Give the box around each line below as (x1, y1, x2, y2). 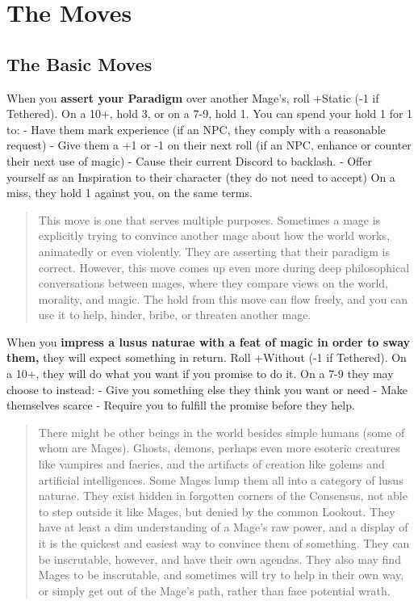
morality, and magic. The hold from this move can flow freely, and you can (38, 290, 408, 307)
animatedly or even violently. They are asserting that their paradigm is (38, 242, 391, 259)
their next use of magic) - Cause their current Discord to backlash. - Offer (6, 152, 372, 169)
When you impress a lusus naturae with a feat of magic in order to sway (6, 333, 411, 350)
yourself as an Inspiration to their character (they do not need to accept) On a (6, 168, 395, 185)
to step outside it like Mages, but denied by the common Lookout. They (38, 502, 395, 519)
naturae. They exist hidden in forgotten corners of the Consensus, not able (38, 487, 408, 504)
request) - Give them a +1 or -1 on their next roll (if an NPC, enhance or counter (6, 137, 412, 153)
